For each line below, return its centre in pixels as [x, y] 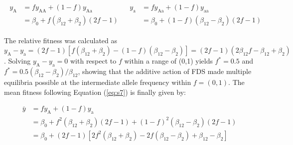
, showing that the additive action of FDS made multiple [165, 71]
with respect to [93, 61]
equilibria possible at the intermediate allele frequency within [98, 82]
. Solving [17, 61]
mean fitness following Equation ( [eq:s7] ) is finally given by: [95, 92]
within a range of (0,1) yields [168, 61]
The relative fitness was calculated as [61, 40]
